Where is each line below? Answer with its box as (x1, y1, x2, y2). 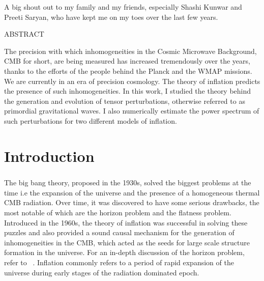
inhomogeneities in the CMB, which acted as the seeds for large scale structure (4, 237, 250, 247)
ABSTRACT (4, 29, 44, 39)
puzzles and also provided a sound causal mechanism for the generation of (4, 227, 234, 238)
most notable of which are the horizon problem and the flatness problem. (4, 207, 231, 218)
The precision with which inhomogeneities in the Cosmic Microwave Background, (4, 45, 257, 56)
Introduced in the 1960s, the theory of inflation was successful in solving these (4, 217, 248, 228)
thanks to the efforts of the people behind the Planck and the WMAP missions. (4, 65, 252, 76)
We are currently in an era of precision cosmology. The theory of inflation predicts (4, 75, 260, 86)
